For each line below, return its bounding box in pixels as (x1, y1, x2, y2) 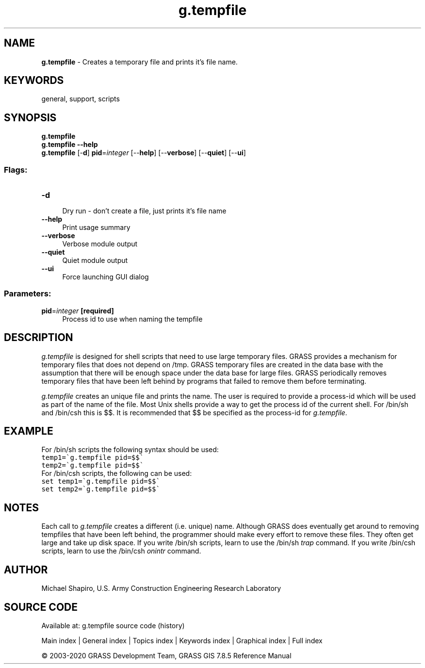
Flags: (4, 164, 28, 175)
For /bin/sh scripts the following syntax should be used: (41, 445, 219, 454)
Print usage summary (62, 223, 131, 232)
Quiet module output (62, 256, 128, 265)
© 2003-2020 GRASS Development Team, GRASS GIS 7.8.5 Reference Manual (41, 652, 292, 660)
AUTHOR (4, 563, 48, 576)
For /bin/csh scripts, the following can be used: (41, 469, 192, 478)
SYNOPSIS (4, 111, 57, 124)
